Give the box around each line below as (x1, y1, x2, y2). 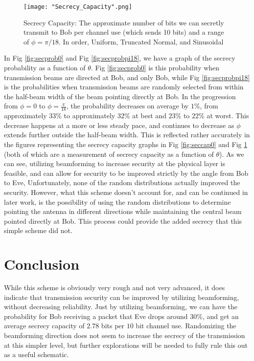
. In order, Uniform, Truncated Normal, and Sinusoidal (58, 36, 224, 46)
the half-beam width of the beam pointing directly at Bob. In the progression (4, 91, 236, 101)
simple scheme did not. (4, 225, 72, 235)
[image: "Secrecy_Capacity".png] (23, 3, 132, 10)
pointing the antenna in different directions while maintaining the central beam (4, 206, 242, 216)
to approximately (64, 110, 115, 121)
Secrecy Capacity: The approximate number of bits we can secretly (23, 17, 224, 27)
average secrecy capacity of (4, 320, 85, 331)
